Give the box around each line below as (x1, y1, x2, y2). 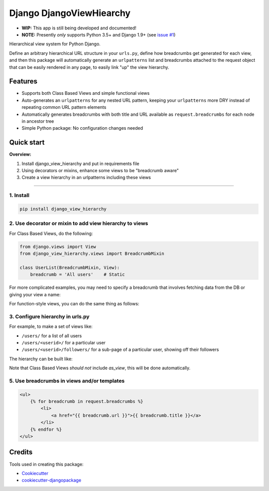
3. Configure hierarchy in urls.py (9, 313, 90, 320)
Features (9, 77, 37, 86)
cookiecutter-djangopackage (21, 477, 82, 484)
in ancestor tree (21, 118, 54, 124)
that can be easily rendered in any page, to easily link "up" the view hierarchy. (9, 64, 169, 70)
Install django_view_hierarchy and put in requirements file (21, 160, 139, 167)
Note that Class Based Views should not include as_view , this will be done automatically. (9, 365, 191, 371)
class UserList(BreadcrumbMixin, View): (19, 264, 120, 270)
